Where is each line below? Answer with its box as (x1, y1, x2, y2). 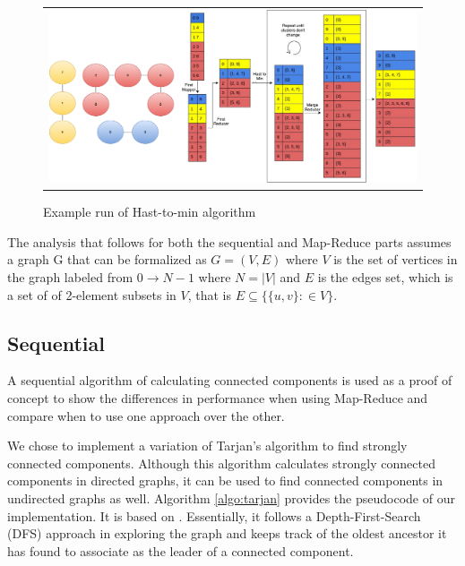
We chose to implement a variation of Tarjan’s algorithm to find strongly (7, 436, 408, 455)
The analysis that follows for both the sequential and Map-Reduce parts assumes (7, 232, 452, 251)
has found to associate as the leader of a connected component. (7, 541, 354, 560)
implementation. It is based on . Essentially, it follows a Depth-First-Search (7, 506, 421, 525)
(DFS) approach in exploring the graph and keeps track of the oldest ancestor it (7, 524, 447, 543)
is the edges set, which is (317, 268, 453, 286)
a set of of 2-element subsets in (7, 285, 177, 304)
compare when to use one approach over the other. (7, 406, 285, 424)
